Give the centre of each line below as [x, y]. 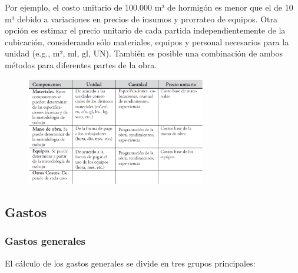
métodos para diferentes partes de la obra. [81, 64]
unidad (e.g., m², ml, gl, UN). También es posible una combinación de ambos [144, 53]
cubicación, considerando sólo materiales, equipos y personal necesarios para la [147, 41]
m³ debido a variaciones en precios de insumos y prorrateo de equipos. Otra [141, 19]
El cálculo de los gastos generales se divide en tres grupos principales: [130, 263]
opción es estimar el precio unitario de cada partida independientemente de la [145, 30]
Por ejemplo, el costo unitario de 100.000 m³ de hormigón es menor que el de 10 [149, 7]
